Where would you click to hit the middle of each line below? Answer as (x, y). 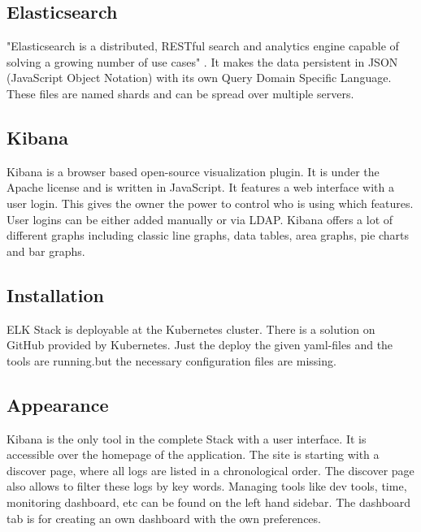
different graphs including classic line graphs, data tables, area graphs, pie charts (208, 235)
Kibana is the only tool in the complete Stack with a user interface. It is (187, 438)
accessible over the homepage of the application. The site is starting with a (193, 454)
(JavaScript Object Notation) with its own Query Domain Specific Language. (199, 78)
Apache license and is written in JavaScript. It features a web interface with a (200, 187)
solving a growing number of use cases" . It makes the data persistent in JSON (202, 61)
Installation (55, 294)
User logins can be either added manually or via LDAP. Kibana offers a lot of (200, 219)
